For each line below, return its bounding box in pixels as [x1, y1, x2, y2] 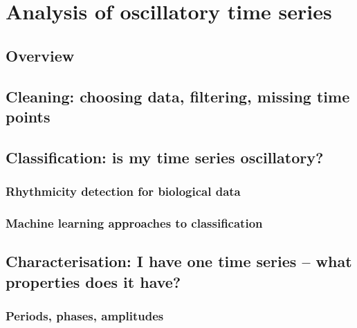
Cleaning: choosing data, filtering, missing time [6, 85, 350, 107]
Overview [6, 44, 75, 66]
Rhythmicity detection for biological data [6, 183, 241, 200]
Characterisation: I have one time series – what [6, 250, 352, 272]
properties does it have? [6, 271, 181, 292]
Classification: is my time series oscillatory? [6, 146, 324, 167]
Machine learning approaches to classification [6, 214, 263, 231]
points [6, 105, 51, 127]
